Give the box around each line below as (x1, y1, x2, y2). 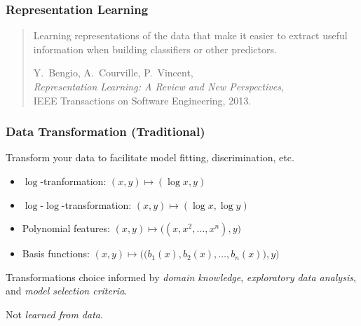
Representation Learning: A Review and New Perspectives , (33, 79, 284, 93)
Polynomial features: (22, 221, 110, 236)
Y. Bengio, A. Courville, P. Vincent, (33, 65, 193, 80)
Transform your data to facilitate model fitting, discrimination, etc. (6, 150, 294, 165)
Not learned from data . (6, 306, 103, 321)
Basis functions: (22, 246, 90, 261)
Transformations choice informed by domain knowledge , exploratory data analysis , (6, 269, 356, 284)
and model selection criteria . (6, 283, 128, 298)
